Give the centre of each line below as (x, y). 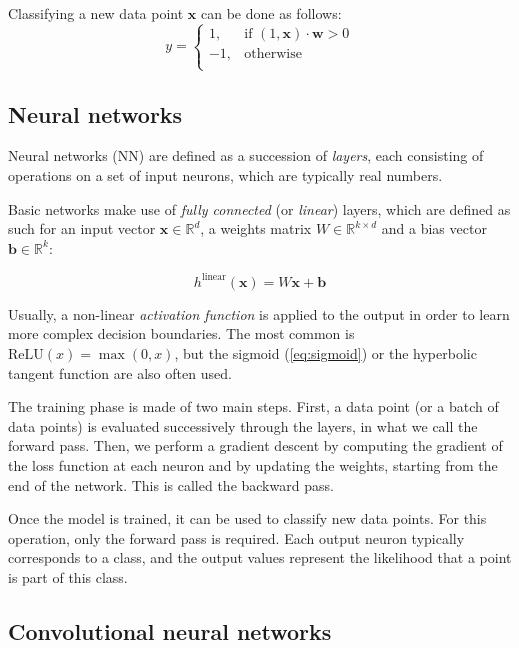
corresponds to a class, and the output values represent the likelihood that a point (260, 557)
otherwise (273, 53)
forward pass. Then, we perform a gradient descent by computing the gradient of (255, 445)
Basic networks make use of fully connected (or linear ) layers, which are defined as (259, 208)
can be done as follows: (271, 13)
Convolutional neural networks (170, 630)
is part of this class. (68, 576)
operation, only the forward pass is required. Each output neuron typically (236, 537)
